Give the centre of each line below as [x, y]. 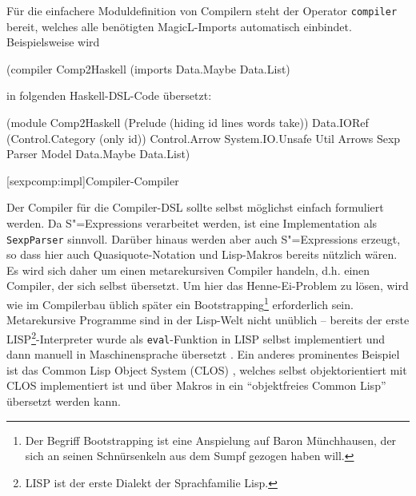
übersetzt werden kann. [64, 401]
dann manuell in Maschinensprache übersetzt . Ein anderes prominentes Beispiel [203, 354]
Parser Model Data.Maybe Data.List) [98, 154]
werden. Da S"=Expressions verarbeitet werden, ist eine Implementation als [192, 223]
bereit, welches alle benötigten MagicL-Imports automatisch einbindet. [179, 26]
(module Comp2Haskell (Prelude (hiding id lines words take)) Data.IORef [188, 123]
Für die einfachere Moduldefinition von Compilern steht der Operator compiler [202, 10]
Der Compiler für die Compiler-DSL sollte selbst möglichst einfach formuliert [195, 207]
